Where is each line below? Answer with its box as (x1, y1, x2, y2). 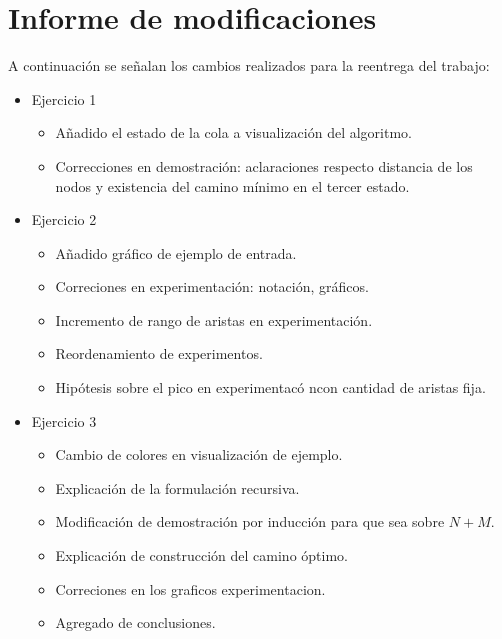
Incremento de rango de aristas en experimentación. (55, 309, 373, 330)
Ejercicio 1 (31, 88, 97, 109)
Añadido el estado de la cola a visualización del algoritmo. (55, 122, 413, 143)
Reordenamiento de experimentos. (55, 343, 263, 364)
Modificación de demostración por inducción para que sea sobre (55, 511, 445, 532)
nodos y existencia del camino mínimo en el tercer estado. (55, 175, 410, 196)
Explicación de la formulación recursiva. (55, 477, 300, 498)
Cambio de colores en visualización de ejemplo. (55, 444, 343, 465)
